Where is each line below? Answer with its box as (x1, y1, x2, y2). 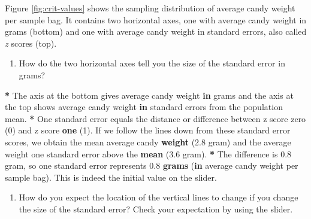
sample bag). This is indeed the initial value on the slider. (5, 171, 217, 183)
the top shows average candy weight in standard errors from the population (5, 101, 283, 113)
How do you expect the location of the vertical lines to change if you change (19, 191, 298, 203)
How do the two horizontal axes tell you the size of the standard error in (19, 57, 285, 69)
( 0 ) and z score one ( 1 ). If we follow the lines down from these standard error (5, 124, 291, 136)
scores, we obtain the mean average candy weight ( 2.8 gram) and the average (5, 135, 291, 148)
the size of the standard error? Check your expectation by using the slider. (19, 202, 293, 215)
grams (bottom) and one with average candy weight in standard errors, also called (5, 25, 307, 38)
